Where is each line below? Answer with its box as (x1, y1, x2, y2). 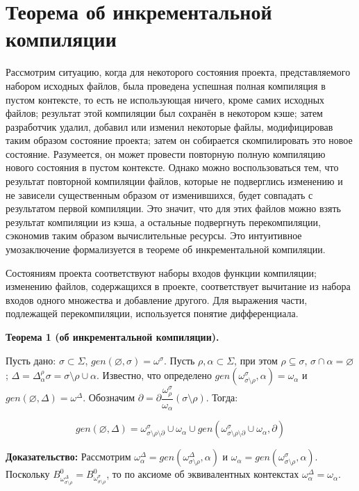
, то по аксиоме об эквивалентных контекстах (106, 467, 299, 481)
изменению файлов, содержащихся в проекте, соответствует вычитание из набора (6, 279, 351, 293)
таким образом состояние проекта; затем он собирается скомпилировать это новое (6, 133, 353, 147)
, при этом (234, 353, 278, 367)
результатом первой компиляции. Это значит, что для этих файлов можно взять (6, 201, 341, 216)
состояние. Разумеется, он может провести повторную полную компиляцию (6, 146, 326, 161)
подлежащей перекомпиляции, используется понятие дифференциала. (6, 306, 299, 321)
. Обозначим (83, 390, 135, 405)
